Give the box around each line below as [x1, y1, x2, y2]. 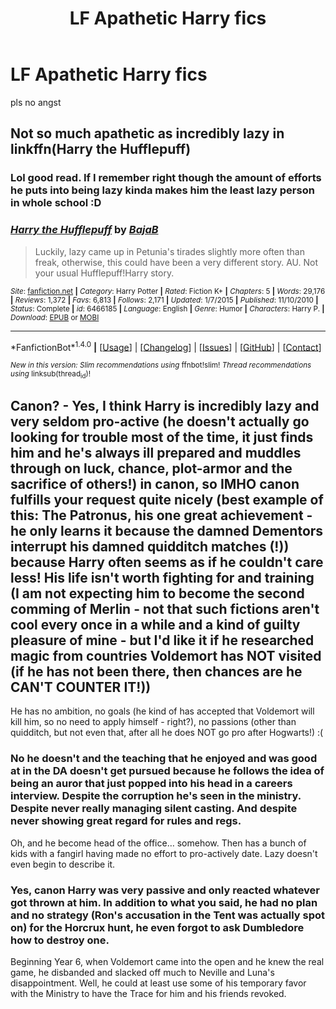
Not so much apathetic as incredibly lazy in [10, 125, 285, 142]
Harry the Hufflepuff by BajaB [10, 223, 159, 237]
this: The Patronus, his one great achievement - [10, 507, 313, 524]
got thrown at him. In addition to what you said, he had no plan [10, 895, 318, 909]
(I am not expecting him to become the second [10, 585, 305, 602]
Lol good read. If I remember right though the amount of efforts [10, 171, 322, 185]
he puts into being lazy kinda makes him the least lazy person [10, 183, 315, 197]
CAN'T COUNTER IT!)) [10, 678, 152, 696]
